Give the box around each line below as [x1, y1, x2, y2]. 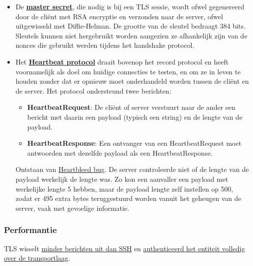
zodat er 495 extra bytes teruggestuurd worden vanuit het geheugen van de [15, 193, 242, 203]
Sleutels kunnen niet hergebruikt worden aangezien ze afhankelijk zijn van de [15, 30, 248, 40]
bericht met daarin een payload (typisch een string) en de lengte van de [27, 111, 243, 122]
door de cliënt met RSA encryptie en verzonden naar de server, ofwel [15, 11, 223, 21]
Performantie [4, 224, 57, 236]
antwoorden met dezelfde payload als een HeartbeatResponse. [27, 147, 213, 158]
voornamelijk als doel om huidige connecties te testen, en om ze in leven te [15, 66, 241, 76]
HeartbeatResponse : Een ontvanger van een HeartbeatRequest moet [27, 138, 242, 148]
